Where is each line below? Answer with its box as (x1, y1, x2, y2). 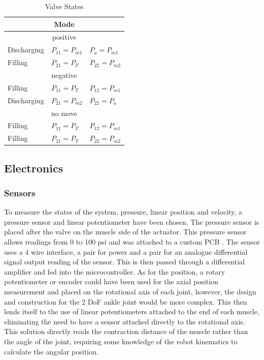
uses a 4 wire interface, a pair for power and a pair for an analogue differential (4, 246, 248, 257)
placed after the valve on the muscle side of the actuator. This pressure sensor (4, 226, 247, 237)
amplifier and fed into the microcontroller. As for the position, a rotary (4, 266, 225, 277)
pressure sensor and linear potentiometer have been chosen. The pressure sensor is (4, 216, 259, 227)
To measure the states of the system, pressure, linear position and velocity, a (4, 206, 242, 217)
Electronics (4, 160, 63, 175)
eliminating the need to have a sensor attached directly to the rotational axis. (4, 316, 245, 326)
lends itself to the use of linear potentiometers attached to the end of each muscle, (4, 306, 259, 317)
